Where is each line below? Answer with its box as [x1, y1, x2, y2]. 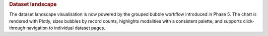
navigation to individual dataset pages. [26, 25, 106, 31]
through [9, 25, 26, 31]
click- [243, 18, 255, 24]
